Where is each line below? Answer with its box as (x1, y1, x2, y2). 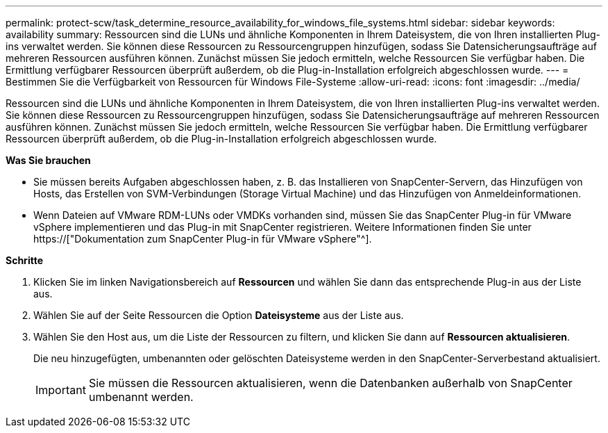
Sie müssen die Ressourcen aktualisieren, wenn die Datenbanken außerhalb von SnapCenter (88, 376, 573, 390)
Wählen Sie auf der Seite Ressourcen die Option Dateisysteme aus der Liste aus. (33, 309, 404, 321)
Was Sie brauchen (6, 154, 91, 166)
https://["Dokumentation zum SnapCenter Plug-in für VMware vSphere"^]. (33, 233, 372, 245)
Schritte (6, 254, 43, 266)
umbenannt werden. (88, 390, 194, 404)
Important (35, 383, 86, 397)
